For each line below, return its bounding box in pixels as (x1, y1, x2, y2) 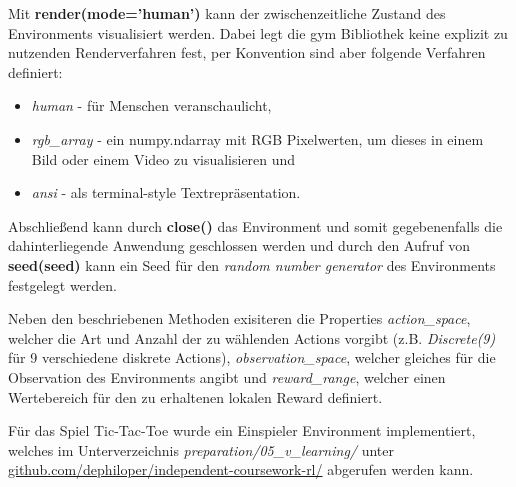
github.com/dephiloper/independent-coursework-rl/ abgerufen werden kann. (8, 459, 474, 480)
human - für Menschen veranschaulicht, (31, 95, 272, 116)
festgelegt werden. (8, 274, 117, 295)
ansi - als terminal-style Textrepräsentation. (31, 182, 301, 203)
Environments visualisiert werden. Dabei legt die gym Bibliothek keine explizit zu (8, 22, 508, 43)
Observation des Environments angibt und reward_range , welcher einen (8, 366, 446, 387)
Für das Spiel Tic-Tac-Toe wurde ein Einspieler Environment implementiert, (8, 420, 476, 441)
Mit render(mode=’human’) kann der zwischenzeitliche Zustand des (8, 3, 446, 23)
